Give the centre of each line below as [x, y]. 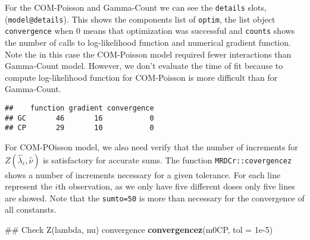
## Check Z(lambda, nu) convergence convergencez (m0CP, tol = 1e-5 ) [139, 229]
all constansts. [31, 209]
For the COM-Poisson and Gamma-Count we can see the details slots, [136, 7]
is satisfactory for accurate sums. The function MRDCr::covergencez [167, 160]
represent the [29, 186]
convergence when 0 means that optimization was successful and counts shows [150, 31]
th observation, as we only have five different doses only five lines [176, 186]
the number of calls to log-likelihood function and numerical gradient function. [148, 42]
